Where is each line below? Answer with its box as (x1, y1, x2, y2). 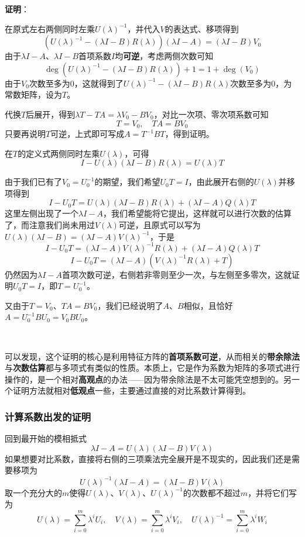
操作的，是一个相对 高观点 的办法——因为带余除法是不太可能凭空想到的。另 (5, 373, 292, 385)
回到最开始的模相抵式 (5, 432, 87, 445)
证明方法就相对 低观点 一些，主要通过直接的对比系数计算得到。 (12, 384, 251, 397)
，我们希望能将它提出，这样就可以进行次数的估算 (102, 207, 292, 219)
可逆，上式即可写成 (50, 128, 125, 140)
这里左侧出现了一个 (5, 207, 78, 219)
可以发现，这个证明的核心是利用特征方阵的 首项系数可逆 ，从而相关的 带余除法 (5, 350, 300, 362)
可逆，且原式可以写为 (118, 218, 201, 230)
